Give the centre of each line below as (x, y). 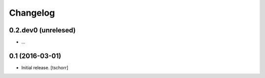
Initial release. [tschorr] (45, 67)
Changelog (32, 13)
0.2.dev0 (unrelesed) (42, 30)
